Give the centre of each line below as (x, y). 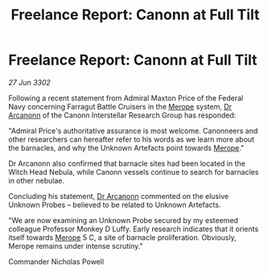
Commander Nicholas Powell (56, 261)
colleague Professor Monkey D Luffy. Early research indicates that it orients (134, 229)
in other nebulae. (36, 180)
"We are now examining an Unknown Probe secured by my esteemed (124, 220)
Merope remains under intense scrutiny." (76, 246)
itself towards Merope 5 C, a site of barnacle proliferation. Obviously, (122, 237)
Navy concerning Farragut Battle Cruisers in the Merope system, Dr (120, 106)
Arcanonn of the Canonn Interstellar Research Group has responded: (122, 115)
